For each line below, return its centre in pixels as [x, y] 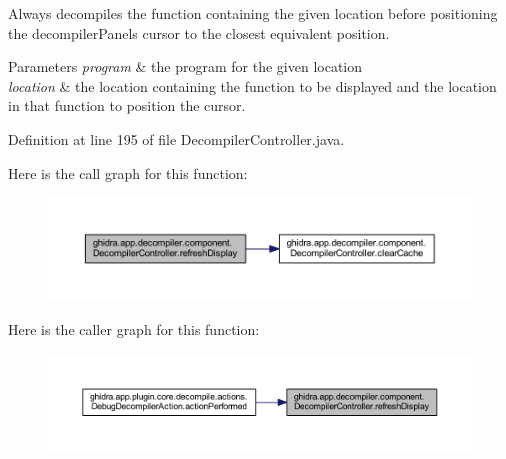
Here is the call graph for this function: [128, 172]
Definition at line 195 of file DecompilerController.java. [176, 138]
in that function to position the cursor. [127, 105]
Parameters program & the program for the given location [185, 66]
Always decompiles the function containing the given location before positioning [253, 13]
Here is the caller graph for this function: [134, 328]
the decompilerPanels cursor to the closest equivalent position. [199, 32]
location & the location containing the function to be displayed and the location [252, 85]
